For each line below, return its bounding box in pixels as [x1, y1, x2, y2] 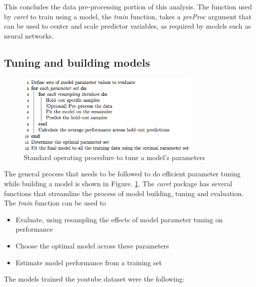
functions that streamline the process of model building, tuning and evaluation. [4, 188, 244, 198]
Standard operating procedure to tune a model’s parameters [24, 152, 205, 162]
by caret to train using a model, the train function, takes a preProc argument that [4, 11, 252, 21]
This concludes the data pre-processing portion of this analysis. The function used [4, 1, 252, 11]
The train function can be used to [4, 198, 106, 208]
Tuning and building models [4, 54, 150, 70]
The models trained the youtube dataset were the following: [4, 274, 185, 284]
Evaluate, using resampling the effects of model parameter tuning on [15, 214, 223, 224]
